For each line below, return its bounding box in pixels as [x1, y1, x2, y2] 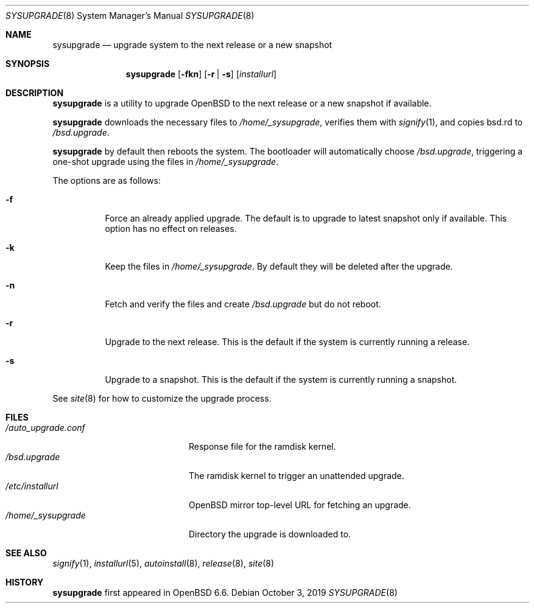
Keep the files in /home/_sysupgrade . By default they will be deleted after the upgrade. [105, 261, 453, 271]
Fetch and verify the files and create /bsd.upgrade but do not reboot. [105, 299, 381, 309]
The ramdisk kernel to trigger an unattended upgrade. [189, 470, 404, 481]
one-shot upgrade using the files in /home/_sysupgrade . [52, 156, 279, 167]
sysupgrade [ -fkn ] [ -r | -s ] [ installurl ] [125, 69, 277, 79]
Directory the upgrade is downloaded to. [189, 529, 351, 539]
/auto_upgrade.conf [5, 422, 85, 433]
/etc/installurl [5, 481, 58, 491]
